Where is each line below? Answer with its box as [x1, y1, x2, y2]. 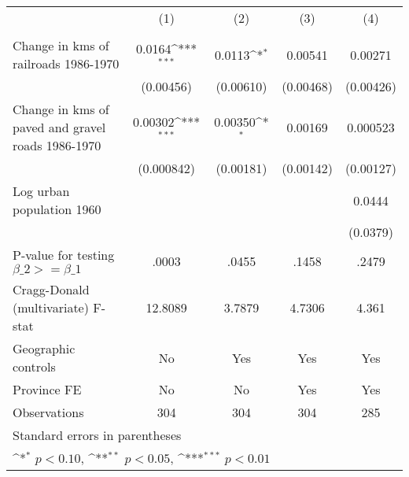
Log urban [13, 182, 70, 200]
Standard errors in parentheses [13, 426, 182, 444]
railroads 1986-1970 [13, 54, 120, 72]
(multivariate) [13, 298, 89, 316]
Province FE [13, 380, 82, 398]
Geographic [13, 339, 76, 357]
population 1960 [13, 200, 101, 218]
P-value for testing [13, 246, 115, 264]
